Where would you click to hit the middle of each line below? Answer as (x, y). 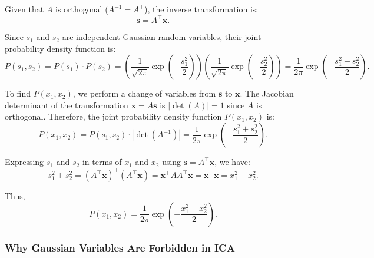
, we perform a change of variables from (144, 93)
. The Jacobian (267, 93)
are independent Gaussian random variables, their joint (162, 37)
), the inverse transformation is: (201, 9)
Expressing (24, 162)
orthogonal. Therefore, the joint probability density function (113, 116)
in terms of (102, 162)
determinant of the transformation (67, 105)
